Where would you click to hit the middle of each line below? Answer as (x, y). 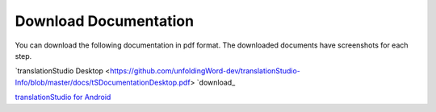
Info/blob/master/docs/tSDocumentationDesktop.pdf (103, 82)
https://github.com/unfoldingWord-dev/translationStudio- (205, 71)
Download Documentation (104, 21)
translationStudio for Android (63, 97)
